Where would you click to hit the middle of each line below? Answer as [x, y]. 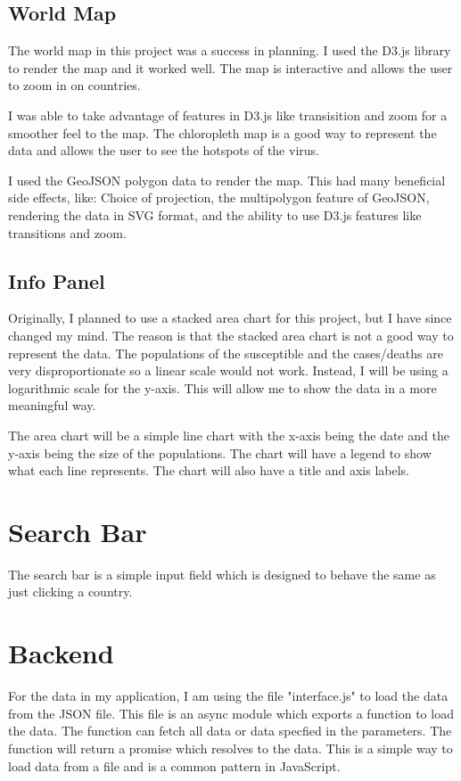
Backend [61, 653]
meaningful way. [52, 405]
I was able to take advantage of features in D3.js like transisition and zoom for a [228, 115]
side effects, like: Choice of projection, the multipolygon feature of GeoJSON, [219, 197]
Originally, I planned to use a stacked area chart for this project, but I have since [230, 318]
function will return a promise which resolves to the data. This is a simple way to [230, 748]
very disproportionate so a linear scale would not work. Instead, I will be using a [228, 370]
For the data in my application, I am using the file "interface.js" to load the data [228, 696]
